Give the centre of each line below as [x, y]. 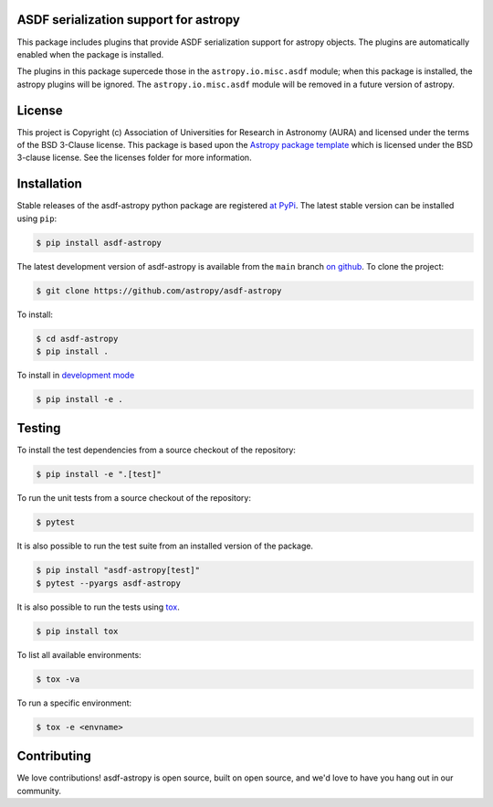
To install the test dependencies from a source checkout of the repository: [157, 450]
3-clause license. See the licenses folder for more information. [134, 158]
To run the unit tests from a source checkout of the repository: [134, 498]
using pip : [37, 218]
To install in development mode [76, 375]
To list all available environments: [79, 654]
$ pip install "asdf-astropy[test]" [118, 570]
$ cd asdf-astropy [77, 339]
